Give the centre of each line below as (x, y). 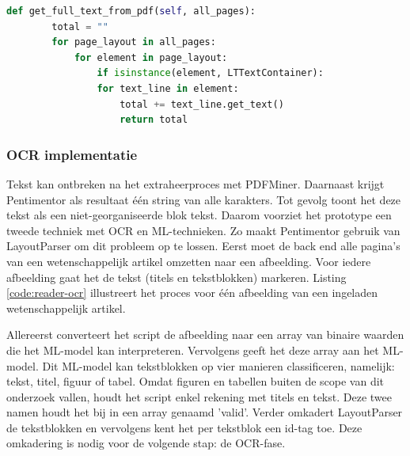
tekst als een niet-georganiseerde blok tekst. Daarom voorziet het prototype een (199, 215)
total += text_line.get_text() (202, 104)
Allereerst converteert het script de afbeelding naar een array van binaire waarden (205, 334)
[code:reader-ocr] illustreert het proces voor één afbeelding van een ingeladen (192, 293)
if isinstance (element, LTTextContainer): (210, 73)
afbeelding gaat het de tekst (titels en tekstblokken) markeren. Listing (177, 277)
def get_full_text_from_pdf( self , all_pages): (131, 11)
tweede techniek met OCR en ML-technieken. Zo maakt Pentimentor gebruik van (203, 230)
